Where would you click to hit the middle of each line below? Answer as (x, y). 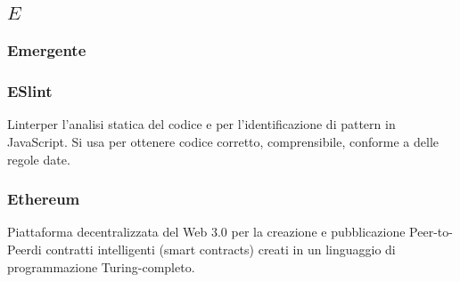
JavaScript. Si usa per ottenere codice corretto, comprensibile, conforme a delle (223, 142)
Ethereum (44, 199)
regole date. (39, 159)
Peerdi (25, 250)
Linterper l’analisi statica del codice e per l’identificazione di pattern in (201, 124)
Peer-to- (431, 232)
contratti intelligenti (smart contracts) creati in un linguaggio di (221, 250)
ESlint (30, 91)
